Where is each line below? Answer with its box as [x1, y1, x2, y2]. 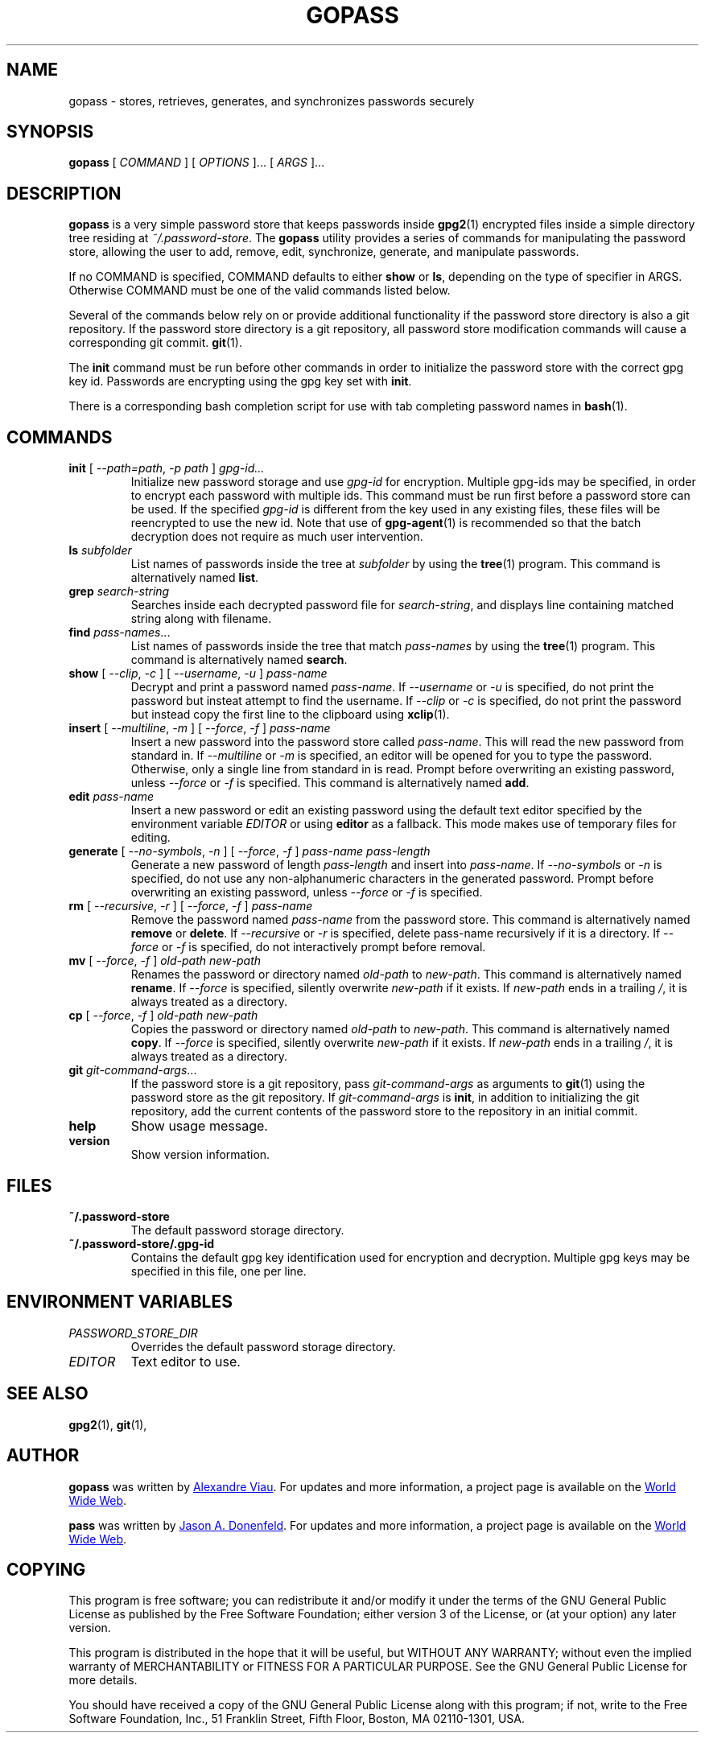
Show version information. [130, 1148, 270, 1162]
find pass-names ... [68, 625, 171, 640]
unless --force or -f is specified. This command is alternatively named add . [130, 776, 530, 790]
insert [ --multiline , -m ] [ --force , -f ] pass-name [68, 721, 331, 736]
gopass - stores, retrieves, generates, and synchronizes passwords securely [68, 93, 475, 108]
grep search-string [68, 584, 170, 599]
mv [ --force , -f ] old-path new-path [68, 954, 262, 968]
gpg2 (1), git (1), [68, 1417, 147, 1432]
